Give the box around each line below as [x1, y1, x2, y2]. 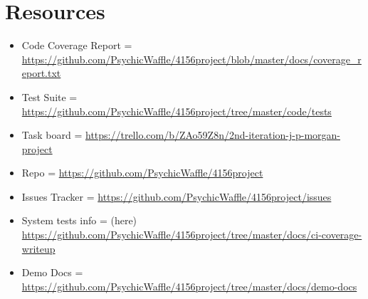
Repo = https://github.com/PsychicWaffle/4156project [21, 165, 263, 180]
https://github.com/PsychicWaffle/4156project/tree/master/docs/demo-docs [21, 278, 357, 293]
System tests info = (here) [21, 213, 137, 228]
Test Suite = [21, 89, 78, 104]
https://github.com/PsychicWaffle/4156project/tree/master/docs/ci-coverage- [21, 227, 362, 242]
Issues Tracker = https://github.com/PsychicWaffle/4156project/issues [21, 189, 332, 204]
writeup [21, 241, 56, 256]
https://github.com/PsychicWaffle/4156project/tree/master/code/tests [21, 103, 332, 118]
